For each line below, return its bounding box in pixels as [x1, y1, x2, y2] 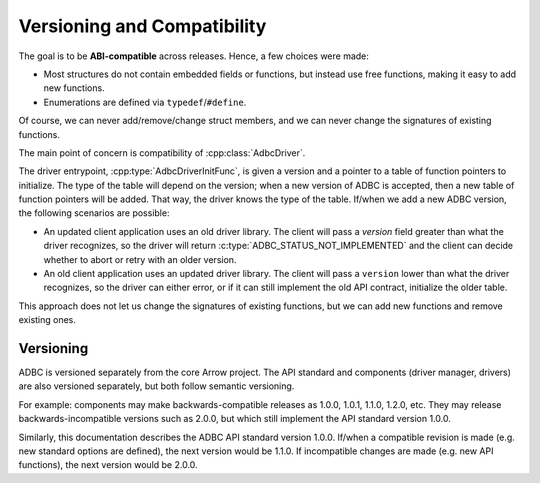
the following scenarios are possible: [18, 207, 170, 219]
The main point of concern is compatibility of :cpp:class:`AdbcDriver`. [18, 146, 306, 159]
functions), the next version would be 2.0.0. [18, 459, 199, 471]
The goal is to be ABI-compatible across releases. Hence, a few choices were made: [18, 50, 370, 62]
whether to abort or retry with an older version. [43, 253, 237, 265]
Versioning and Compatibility [18, 15, 267, 37]
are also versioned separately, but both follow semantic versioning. [18, 380, 295, 392]
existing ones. [18, 314, 77, 326]
